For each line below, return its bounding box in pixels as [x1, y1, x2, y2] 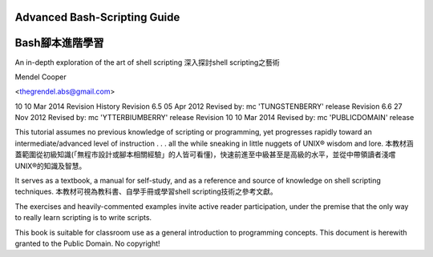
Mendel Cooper [14, 72, 67, 82]
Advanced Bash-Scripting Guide [14, 10, 180, 24]
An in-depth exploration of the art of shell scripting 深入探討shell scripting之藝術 [14, 57, 280, 67]
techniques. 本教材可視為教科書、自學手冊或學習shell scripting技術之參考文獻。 [14, 187, 278, 196]
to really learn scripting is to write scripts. [14, 213, 152, 223]
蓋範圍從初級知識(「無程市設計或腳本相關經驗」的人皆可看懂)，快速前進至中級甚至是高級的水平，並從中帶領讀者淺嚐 [14, 150, 396, 159]
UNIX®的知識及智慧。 [14, 161, 87, 171]
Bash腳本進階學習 [14, 36, 104, 50]
